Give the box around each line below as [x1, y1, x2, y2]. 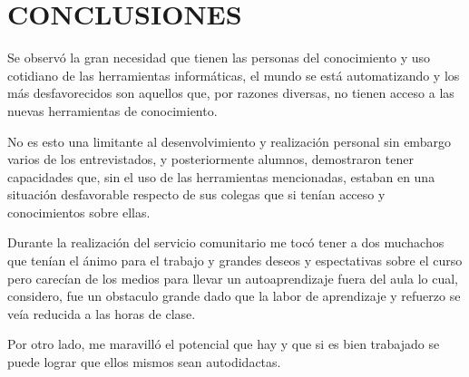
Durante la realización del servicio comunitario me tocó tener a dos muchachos [7, 233, 445, 252]
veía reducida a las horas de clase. [7, 304, 196, 323]
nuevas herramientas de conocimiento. [7, 101, 218, 120]
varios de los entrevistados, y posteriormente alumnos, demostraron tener [7, 150, 415, 169]
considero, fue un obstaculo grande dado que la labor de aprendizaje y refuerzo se [7, 286, 461, 305]
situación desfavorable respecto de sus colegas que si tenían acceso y [7, 185, 386, 204]
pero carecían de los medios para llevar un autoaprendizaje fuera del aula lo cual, [7, 268, 459, 287]
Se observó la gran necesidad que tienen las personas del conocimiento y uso [7, 48, 431, 67]
